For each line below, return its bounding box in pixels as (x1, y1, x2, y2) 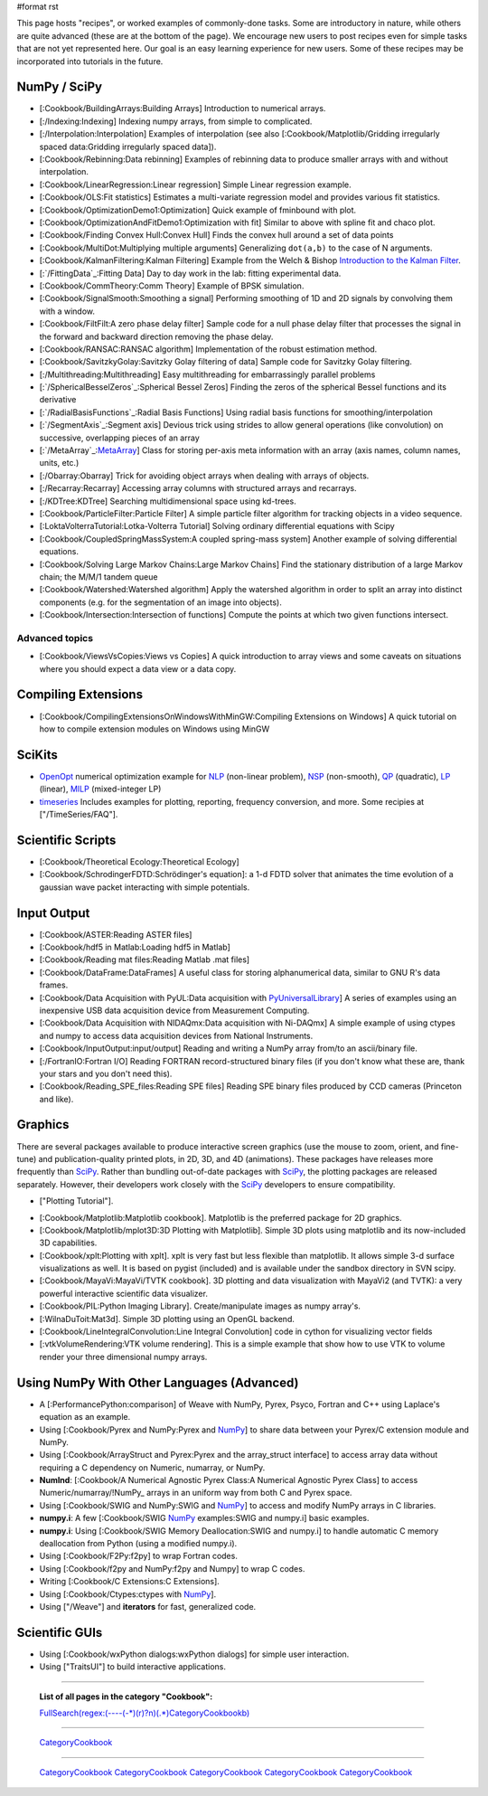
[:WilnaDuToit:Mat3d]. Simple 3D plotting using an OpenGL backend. (39, 1313, 296, 1324)
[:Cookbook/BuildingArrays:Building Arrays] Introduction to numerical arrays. (39, 103, 326, 114)
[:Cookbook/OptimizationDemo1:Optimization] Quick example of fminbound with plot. (39, 204, 357, 215)
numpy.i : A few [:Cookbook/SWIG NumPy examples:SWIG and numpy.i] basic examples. (39, 1513, 370, 1524)
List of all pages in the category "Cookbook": (39, 1691, 213, 1702)
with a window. (39, 306, 95, 317)
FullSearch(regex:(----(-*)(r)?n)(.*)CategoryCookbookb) (39, 1707, 250, 1718)
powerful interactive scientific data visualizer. (39, 1288, 208, 1299)
